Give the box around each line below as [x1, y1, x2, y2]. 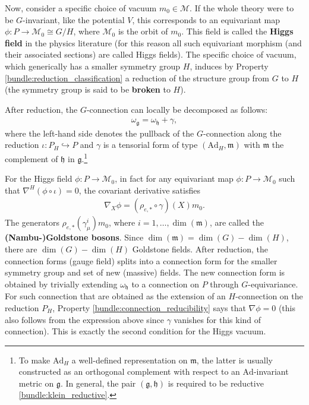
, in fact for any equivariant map [115, 172, 234, 185]
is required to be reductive [168, 376, 264, 389]
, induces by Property [190, 59, 269, 72]
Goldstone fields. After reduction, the [132, 243, 268, 255]
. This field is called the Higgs [181, 25, 294, 37]
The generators [5, 216, 59, 229]
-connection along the [203, 126, 282, 139]
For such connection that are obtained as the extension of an [5, 290, 226, 302]
